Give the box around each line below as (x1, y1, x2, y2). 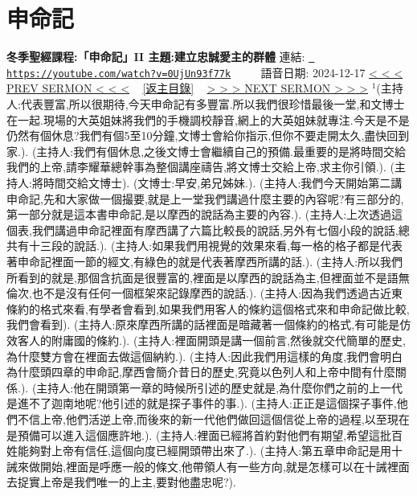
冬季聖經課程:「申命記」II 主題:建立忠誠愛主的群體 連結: (6, 48, 305, 65)
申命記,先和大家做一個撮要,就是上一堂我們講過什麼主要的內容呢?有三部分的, (6, 190, 404, 207)
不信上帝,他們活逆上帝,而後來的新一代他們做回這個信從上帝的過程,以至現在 (17, 410, 410, 427)
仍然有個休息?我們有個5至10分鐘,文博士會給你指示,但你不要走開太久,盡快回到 (6, 127, 410, 144)
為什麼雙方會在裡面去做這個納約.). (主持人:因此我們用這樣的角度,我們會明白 (6, 347, 403, 364)
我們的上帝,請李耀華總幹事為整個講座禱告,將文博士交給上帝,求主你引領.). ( (6, 158, 395, 175)
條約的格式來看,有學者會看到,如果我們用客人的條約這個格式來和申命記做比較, (6, 300, 410, 317)
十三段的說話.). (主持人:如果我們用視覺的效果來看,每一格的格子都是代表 (28, 237, 403, 254)
